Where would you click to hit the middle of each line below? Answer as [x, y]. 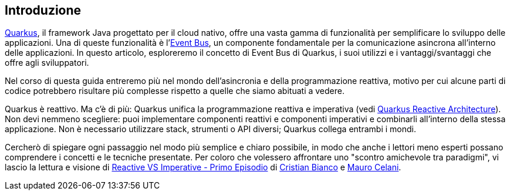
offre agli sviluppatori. [47, 63]
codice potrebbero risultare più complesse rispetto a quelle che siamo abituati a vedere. [175, 91]
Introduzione [43, 10]
